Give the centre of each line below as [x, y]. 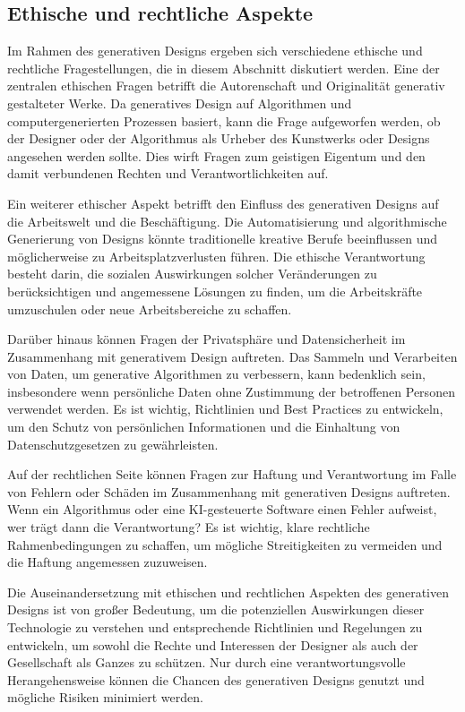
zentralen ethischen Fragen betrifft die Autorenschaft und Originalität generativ [226, 86]
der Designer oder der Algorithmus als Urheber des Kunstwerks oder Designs [219, 138]
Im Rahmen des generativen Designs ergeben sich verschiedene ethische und [215, 51]
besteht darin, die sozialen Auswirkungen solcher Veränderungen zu [192, 274]
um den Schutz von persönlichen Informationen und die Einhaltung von [204, 427]
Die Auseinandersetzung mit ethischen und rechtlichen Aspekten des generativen [228, 592]
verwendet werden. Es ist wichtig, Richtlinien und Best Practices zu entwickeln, [225, 409]
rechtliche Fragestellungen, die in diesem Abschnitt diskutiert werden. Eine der [224, 68]
